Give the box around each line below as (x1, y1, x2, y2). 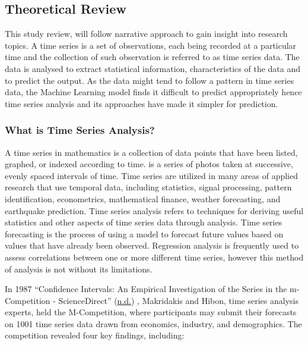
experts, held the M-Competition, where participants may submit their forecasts (5, 306, 297, 318)
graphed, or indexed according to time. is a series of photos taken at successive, (5, 158, 293, 170)
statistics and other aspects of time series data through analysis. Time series (5, 216, 282, 228)
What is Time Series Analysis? (5, 123, 155, 137)
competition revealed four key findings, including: (5, 329, 185, 341)
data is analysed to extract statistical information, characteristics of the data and (5, 62, 301, 74)
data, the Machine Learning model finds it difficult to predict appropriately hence (5, 86, 302, 98)
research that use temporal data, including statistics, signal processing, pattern (5, 181, 292, 193)
